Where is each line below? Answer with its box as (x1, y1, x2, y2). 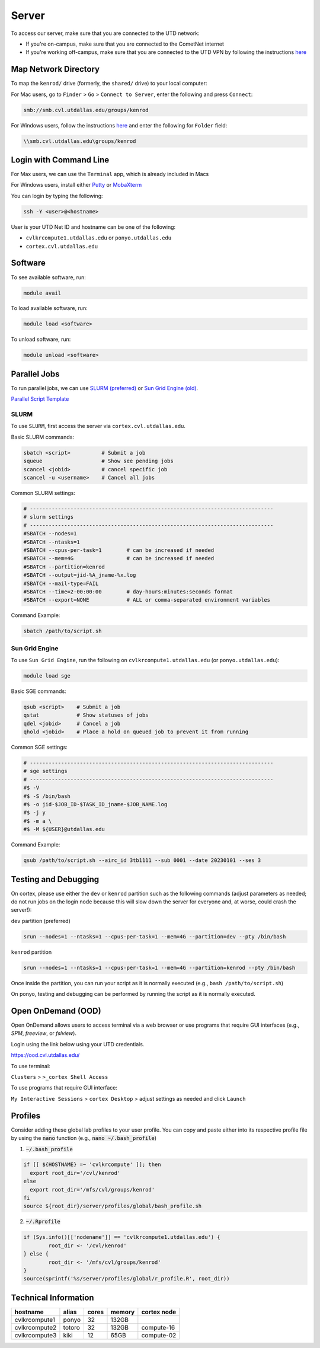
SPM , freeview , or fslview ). (11, 1030, 77, 1037)
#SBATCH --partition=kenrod (23, 563, 105, 570)
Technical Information (11, 1292, 94, 1302)
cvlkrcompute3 (14, 1331, 57, 1339)
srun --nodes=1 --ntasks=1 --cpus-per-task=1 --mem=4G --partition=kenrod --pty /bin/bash (23, 964, 296, 971)
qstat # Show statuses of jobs (23, 712, 149, 718)
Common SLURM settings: (11, 490, 76, 496)
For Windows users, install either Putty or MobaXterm (11, 181, 142, 189)
